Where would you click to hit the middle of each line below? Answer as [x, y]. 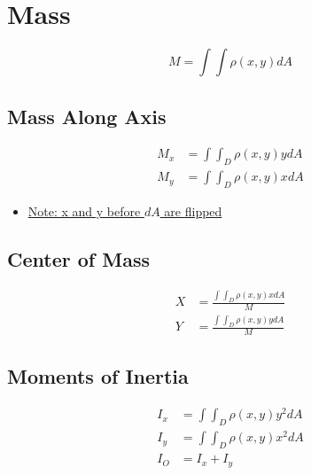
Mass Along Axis [87, 116]
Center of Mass [78, 258]
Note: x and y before [84, 210]
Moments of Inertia [98, 376]
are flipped [193, 210]
